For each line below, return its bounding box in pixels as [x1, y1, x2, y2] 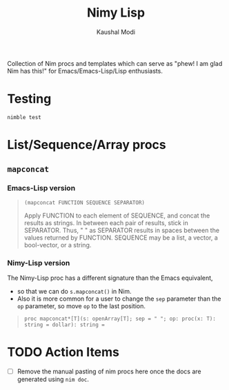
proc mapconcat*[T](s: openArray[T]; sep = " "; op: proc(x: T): [23, 315, 216, 323]
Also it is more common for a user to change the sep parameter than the [17, 294, 221, 303]
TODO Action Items [7, 344, 119, 360]
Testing [7, 91, 52, 107]
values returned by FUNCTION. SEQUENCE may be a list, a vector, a [23, 233, 219, 242]
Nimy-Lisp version [7, 258, 70, 267]
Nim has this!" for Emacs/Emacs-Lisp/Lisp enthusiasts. [7, 67, 163, 75]
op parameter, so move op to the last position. [17, 302, 146, 310]
